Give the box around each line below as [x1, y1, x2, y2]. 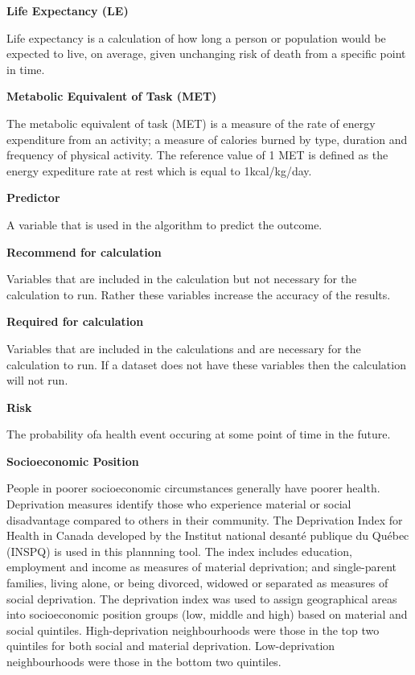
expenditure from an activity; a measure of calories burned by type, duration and [6, 130, 408, 147]
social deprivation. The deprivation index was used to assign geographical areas [6, 590, 397, 607]
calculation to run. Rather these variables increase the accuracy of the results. [6, 286, 391, 303]
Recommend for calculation [6, 243, 162, 260]
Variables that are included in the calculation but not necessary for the [6, 270, 357, 287]
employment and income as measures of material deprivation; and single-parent [6, 558, 397, 575]
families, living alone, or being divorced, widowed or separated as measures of [6, 574, 388, 591]
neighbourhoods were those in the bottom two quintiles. [6, 653, 281, 669]
